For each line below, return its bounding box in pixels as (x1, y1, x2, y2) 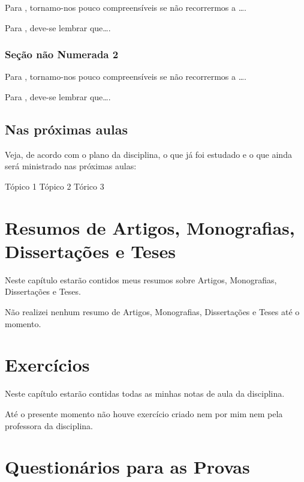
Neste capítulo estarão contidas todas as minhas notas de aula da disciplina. (5, 387, 285, 400)
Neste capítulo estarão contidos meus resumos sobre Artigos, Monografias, (5, 273, 277, 286)
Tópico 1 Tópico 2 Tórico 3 (5, 179, 104, 192)
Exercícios (5, 352, 90, 377)
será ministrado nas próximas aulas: (5, 160, 137, 172)
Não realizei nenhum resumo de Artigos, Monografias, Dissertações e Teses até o (5, 306, 300, 318)
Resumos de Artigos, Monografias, (5, 215, 295, 239)
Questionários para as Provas (5, 454, 250, 479)
